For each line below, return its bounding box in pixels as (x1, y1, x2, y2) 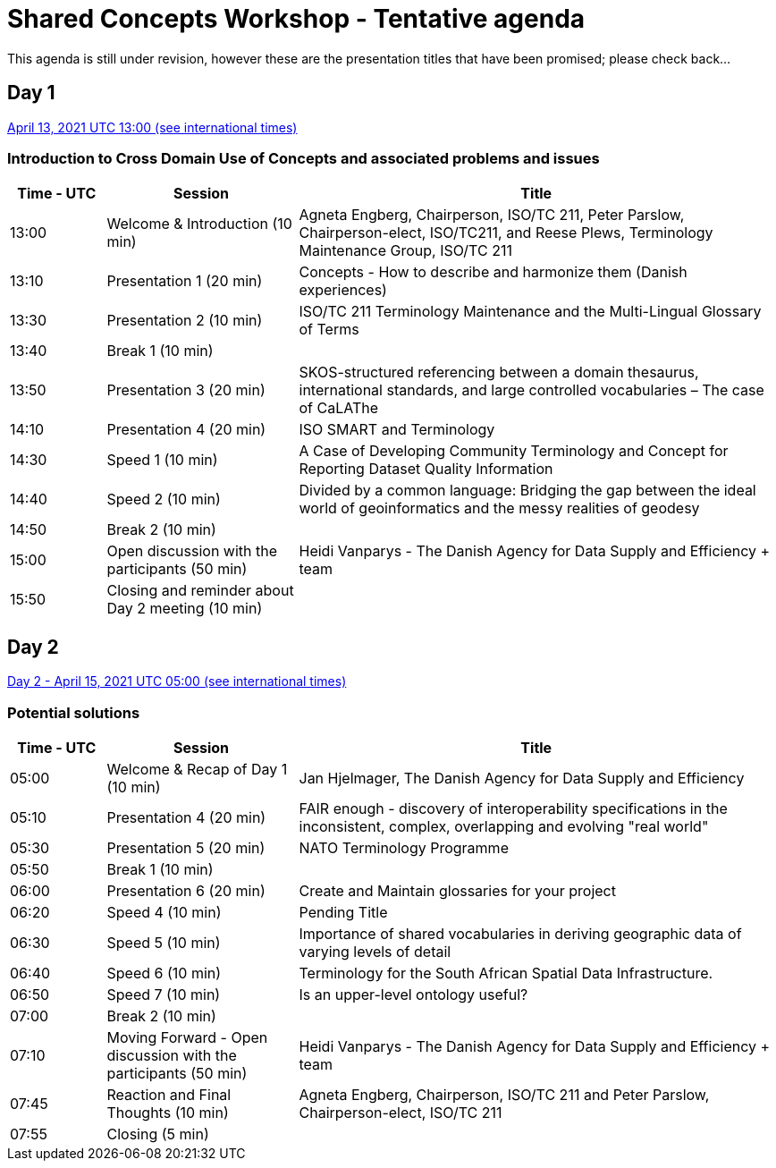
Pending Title (299, 902, 388, 921)
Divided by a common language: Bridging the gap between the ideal (299, 481, 756, 500)
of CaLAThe (299, 399, 379, 418)
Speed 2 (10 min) (106, 490, 221, 509)
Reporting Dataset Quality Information (299, 460, 553, 478)
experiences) (299, 281, 387, 300)
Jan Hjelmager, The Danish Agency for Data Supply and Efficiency (299, 768, 745, 787)
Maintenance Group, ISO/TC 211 (299, 241, 512, 260)
